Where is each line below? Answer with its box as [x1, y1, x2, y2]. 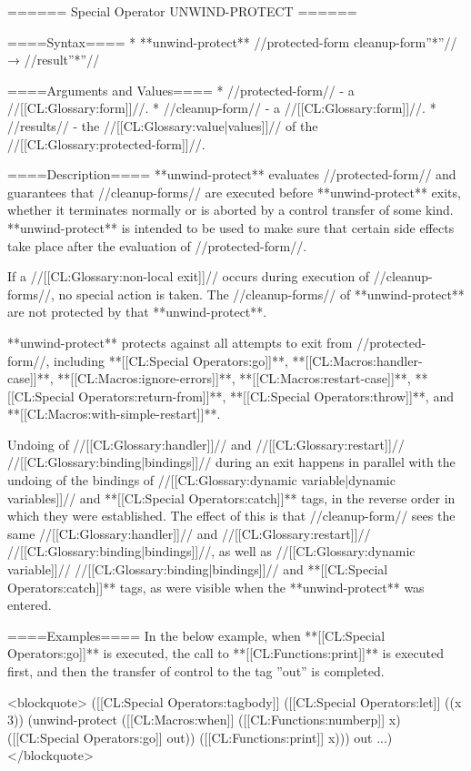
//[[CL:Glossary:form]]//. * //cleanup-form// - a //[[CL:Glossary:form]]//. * [7, 98, 436, 117]
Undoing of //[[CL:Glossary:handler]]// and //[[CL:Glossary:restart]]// [7, 434, 405, 453]
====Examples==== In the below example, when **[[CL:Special [7, 625, 386, 644]
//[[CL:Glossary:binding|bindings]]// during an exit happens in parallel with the [7, 452, 456, 472]
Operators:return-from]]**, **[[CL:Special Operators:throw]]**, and [78, 386, 454, 405]
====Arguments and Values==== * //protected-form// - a [7, 80, 355, 99]
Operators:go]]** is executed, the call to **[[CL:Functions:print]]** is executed [7, 644, 444, 663]
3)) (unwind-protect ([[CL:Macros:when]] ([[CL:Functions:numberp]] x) [7, 710, 401, 729]
